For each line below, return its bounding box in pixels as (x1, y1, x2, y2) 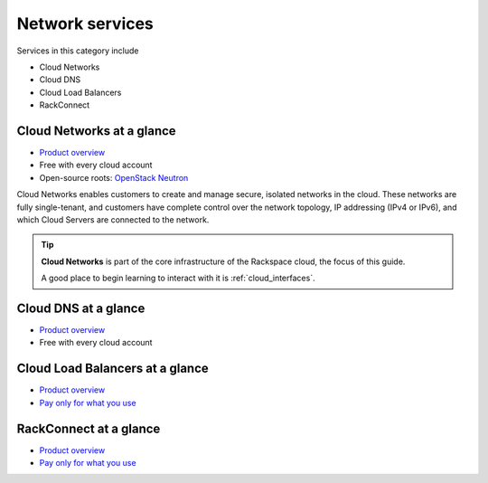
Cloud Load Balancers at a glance (16, 361, 210, 376)
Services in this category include (16, 45, 139, 56)
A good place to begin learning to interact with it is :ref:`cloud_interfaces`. (41, 272, 315, 284)
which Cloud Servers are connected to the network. (16, 213, 210, 225)
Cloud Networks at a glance (16, 123, 176, 138)
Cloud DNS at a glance (16, 300, 145, 316)
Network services (16, 14, 154, 33)
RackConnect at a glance (16, 421, 161, 436)
